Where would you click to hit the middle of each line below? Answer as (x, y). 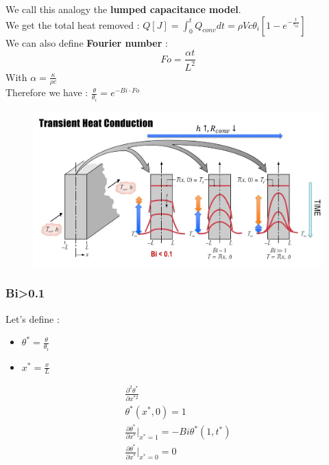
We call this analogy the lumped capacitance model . (123, 9)
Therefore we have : (47, 92)
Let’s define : (33, 318)
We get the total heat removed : (73, 24)
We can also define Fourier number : (87, 42)
